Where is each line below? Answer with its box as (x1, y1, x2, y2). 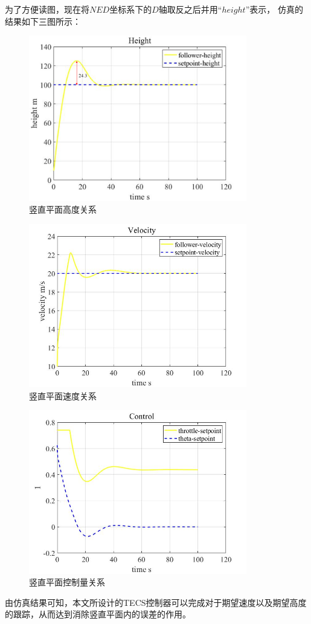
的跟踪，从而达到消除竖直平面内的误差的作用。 (5, 608, 191, 620)
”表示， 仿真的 (245, 3, 303, 15)
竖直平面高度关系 (29, 203, 97, 216)
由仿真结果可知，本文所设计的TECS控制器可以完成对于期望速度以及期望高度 (5, 596, 307, 608)
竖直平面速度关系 (29, 389, 97, 402)
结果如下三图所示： (5, 14, 81, 27)
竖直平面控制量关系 (29, 576, 105, 588)
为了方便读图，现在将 (5, 3, 89, 15)
